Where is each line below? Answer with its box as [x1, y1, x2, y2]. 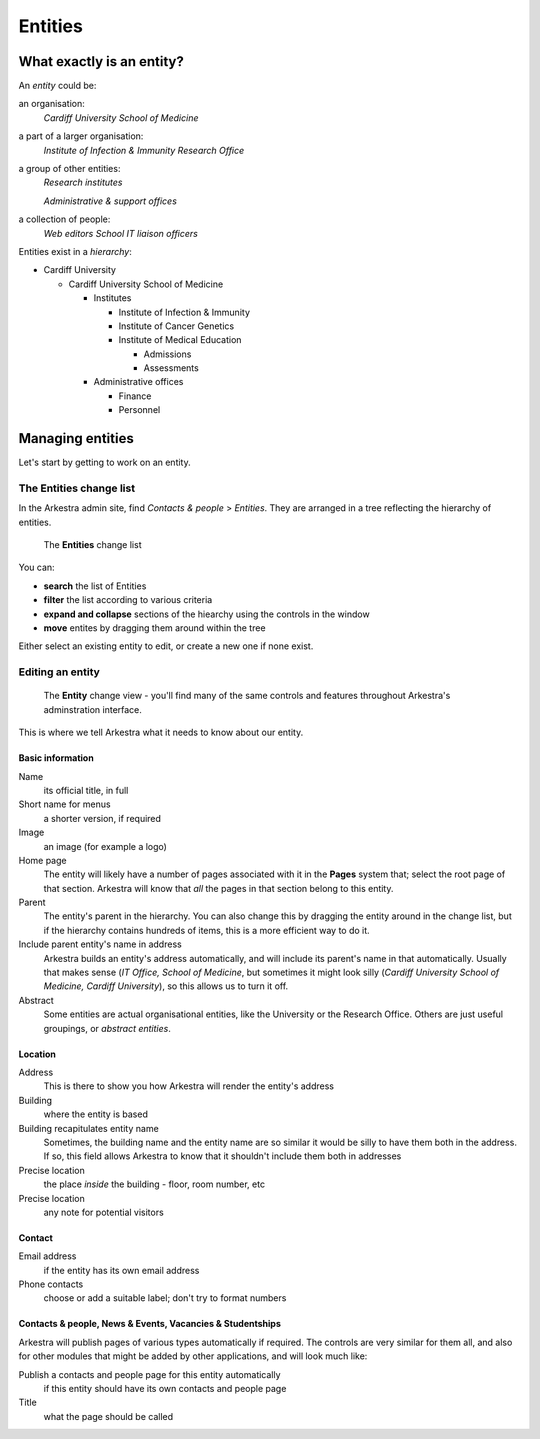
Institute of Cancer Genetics [118, 320, 235, 332]
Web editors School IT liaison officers [43, 227, 199, 239]
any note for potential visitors [43, 1206, 164, 1218]
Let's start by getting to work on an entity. [18, 456, 191, 469]
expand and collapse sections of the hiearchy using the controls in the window [43, 608, 370, 620]
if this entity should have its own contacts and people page [43, 1383, 287, 1395]
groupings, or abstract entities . [43, 1022, 172, 1034]
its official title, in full [43, 784, 129, 796]
